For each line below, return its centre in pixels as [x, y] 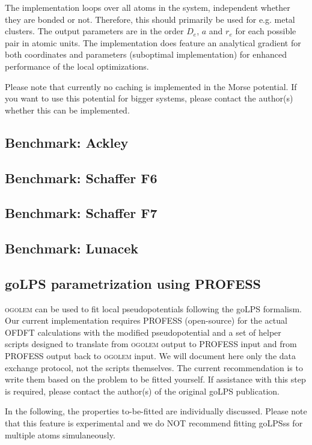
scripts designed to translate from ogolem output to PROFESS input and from [151, 344]
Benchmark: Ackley [67, 142]
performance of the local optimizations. [77, 66]
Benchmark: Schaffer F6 [81, 177]
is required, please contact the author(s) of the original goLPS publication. [142, 391]
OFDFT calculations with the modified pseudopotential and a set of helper [143, 332]
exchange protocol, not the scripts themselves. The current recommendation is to [154, 367]
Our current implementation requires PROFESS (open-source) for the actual [146, 320]
